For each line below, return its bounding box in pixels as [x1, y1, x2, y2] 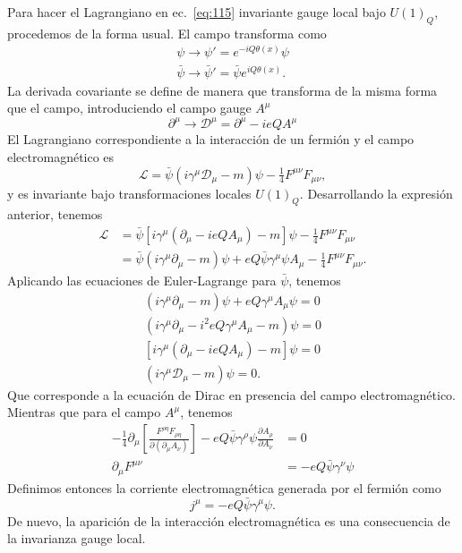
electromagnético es [7, 148, 115, 166]
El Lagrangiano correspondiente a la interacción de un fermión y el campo [7, 130, 415, 149]
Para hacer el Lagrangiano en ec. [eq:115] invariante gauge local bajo [7, 3, 386, 21]
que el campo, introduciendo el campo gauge [7, 98, 252, 117]
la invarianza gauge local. [7, 529, 146, 548]
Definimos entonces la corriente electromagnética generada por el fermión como [7, 478, 441, 497]
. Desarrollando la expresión [299, 183, 453, 202]
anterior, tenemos [7, 205, 103, 224]
